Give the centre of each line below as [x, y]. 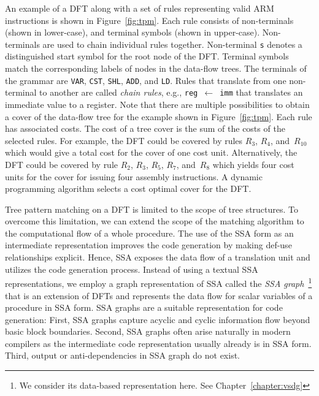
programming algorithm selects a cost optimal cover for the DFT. [128, 188]
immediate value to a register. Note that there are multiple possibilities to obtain [157, 104]
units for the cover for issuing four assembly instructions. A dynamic [134, 176]
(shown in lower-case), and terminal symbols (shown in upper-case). [133, 32]
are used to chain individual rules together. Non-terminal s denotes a [172, 44]
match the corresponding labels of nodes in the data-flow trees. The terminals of [156, 68]
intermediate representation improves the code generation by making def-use [148, 245]
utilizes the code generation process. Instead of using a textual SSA [132, 269]
